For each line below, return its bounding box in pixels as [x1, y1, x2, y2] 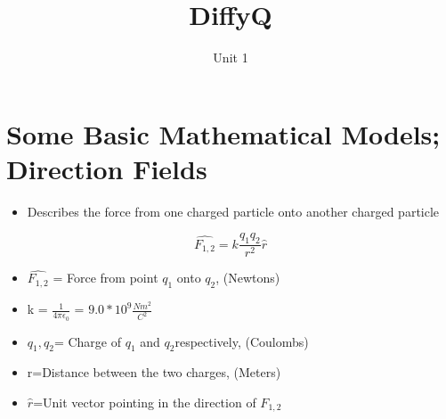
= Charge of [53, 332, 122, 350]
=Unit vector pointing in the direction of [33, 392, 256, 411]
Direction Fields [6, 150, 207, 186]
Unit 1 [213, 48, 248, 67]
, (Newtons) [215, 268, 280, 287]
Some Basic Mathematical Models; [6, 115, 441, 152]
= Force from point [53, 268, 158, 287]
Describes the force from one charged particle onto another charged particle [27, 201, 440, 220]
